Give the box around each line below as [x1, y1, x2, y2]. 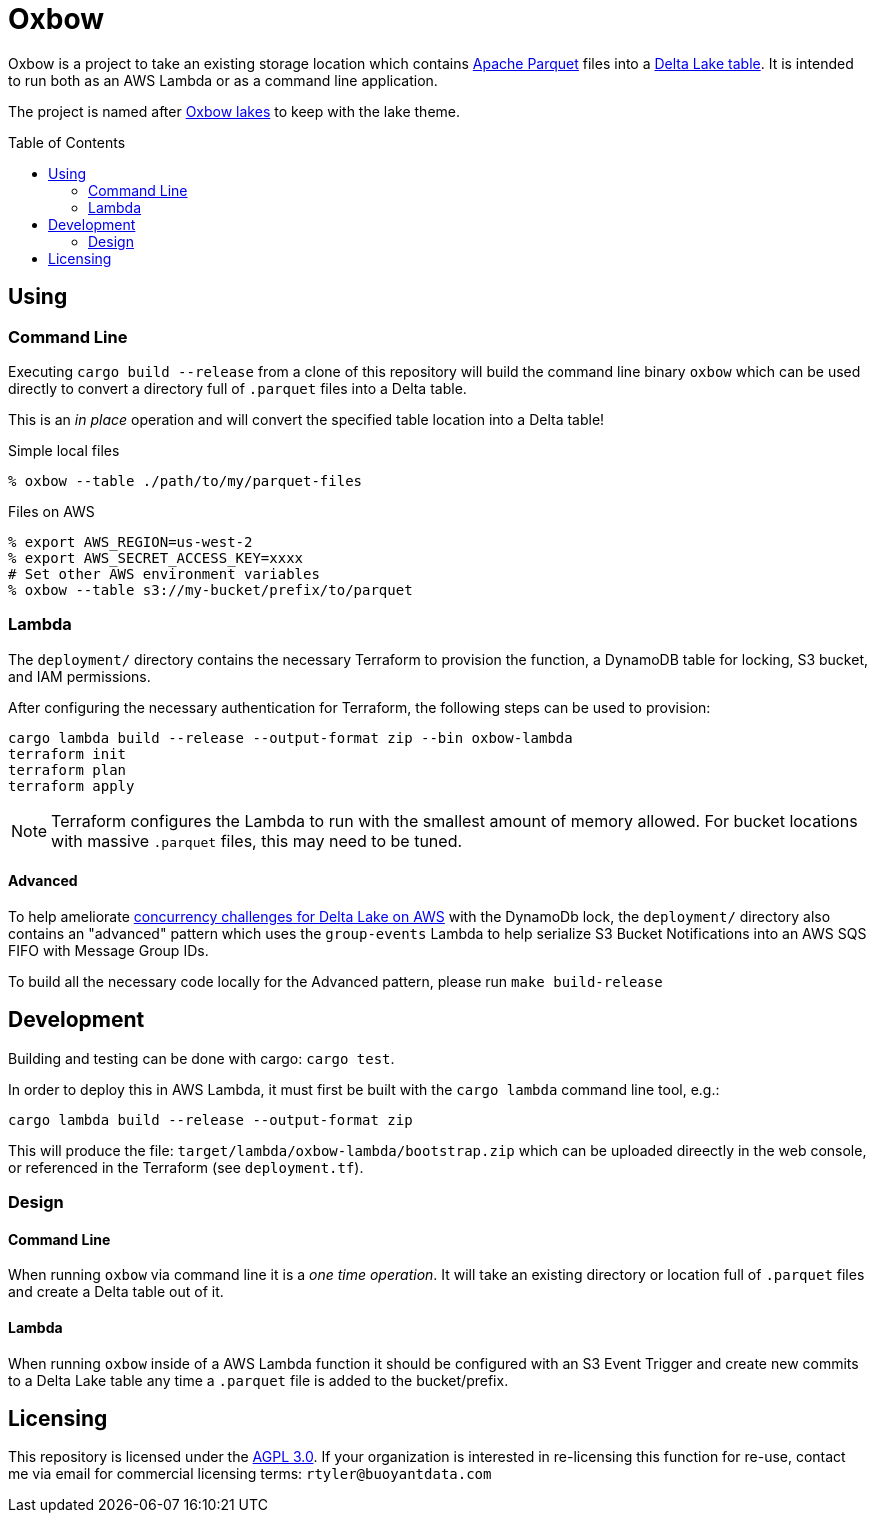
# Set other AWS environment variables [8, 565, 320, 582]
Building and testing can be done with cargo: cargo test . [8, 1049, 395, 1067]
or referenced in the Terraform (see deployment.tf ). [8, 1158, 364, 1176]
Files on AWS [8, 502, 95, 520]
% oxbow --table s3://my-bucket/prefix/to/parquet [8, 581, 413, 598]
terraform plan [8, 761, 127, 778]
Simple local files [8, 441, 120, 459]
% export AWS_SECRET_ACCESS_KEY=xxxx [8, 549, 304, 566]
